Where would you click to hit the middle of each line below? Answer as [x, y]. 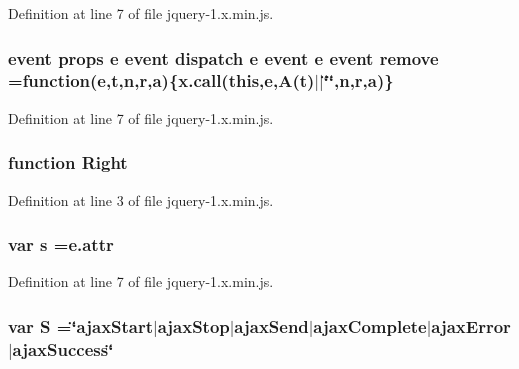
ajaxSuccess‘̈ [63, 348]
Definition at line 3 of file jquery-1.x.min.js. [141, 199]
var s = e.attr [61, 244]
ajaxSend [271, 325]
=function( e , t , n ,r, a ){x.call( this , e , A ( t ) [161, 80]
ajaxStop [193, 325]
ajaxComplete [370, 325]
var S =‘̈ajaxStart [81, 325]
